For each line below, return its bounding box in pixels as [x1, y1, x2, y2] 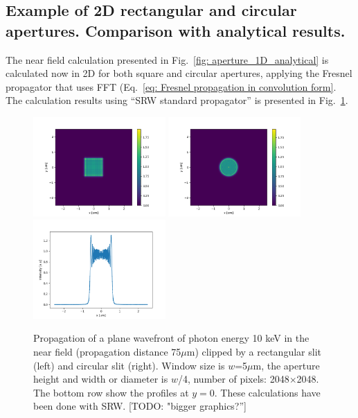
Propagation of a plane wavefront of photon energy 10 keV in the [33, 331, 310, 345]
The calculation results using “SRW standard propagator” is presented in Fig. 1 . [6, 93, 348, 107]
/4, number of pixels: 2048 [177, 372, 289, 386]
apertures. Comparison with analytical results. [6, 19, 346, 41]
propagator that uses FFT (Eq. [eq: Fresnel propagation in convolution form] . [6, 79, 337, 94]
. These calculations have [214, 385, 321, 399]
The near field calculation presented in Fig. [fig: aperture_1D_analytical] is [6, 52, 329, 67]
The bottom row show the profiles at [33, 385, 189, 399]
